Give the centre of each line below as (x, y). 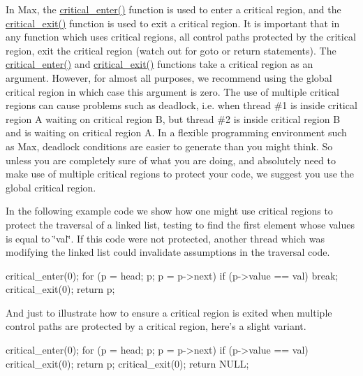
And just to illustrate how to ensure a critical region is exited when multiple (169, 312)
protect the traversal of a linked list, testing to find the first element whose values (180, 224)
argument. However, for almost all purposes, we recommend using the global (169, 77)
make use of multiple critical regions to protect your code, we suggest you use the (180, 174)
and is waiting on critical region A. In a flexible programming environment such (176, 132)
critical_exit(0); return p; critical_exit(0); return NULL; (127, 363)
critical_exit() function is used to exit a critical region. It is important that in (173, 23)
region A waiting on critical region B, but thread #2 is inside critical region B (173, 118)
